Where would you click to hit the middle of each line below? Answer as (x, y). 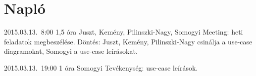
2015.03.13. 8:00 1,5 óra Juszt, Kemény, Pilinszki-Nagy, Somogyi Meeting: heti (124, 32)
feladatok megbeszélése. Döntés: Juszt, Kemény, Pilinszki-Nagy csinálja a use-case (128, 41)
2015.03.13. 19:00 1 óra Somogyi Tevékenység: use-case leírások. (101, 67)
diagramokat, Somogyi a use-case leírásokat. (71, 51)
